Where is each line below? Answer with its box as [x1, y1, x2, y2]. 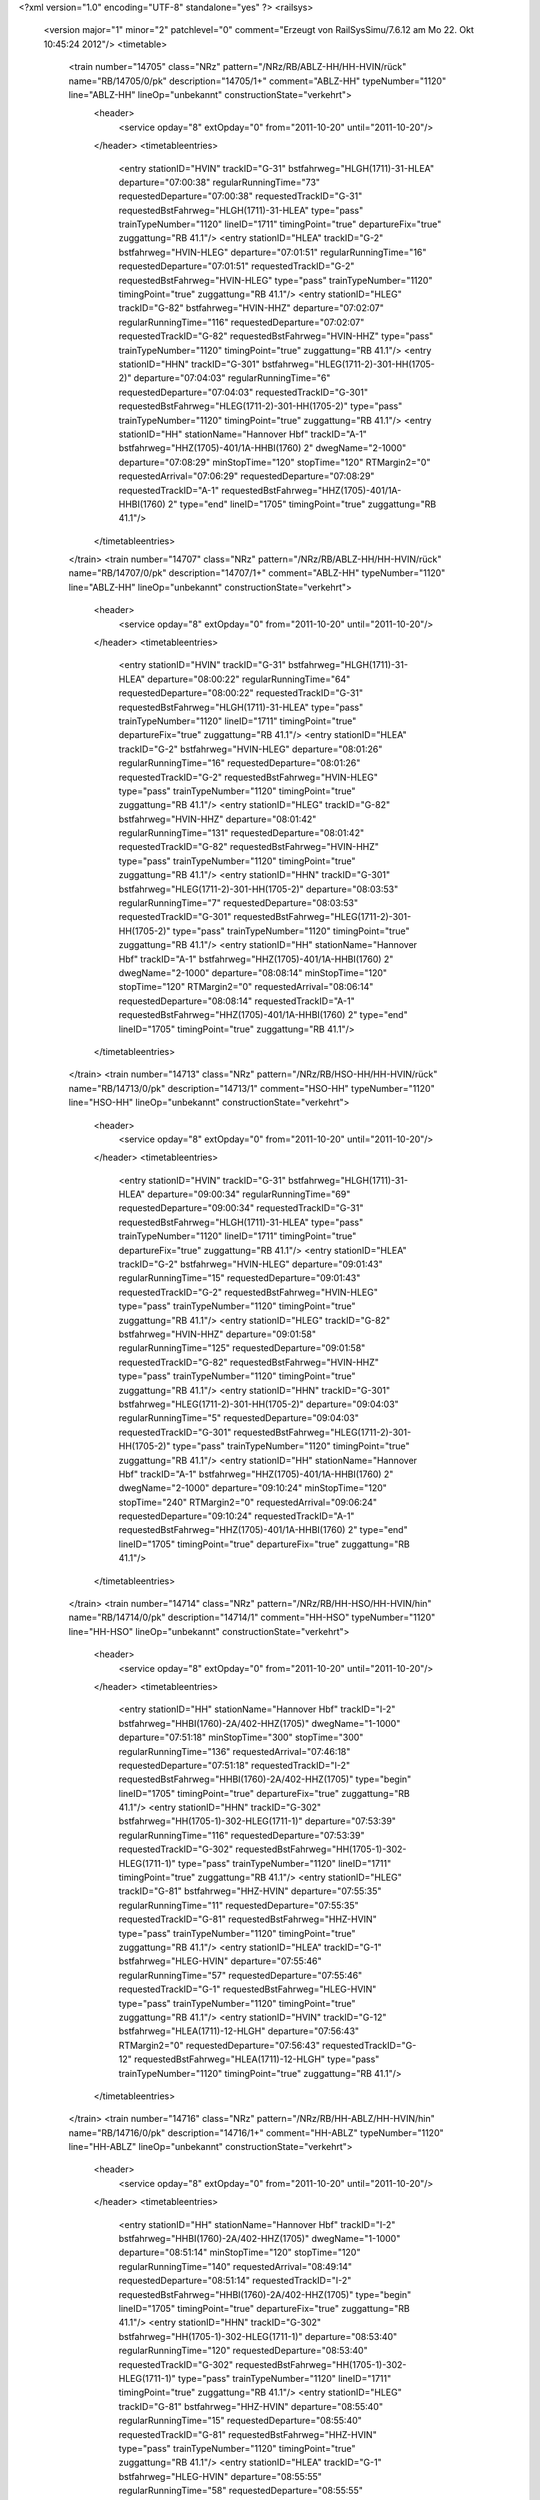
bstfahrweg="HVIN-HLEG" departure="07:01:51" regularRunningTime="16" [118, 246, 427, 258]
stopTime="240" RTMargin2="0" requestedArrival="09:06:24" [118, 1496, 377, 1508]
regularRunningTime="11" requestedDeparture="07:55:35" [118, 1899, 359, 1911]
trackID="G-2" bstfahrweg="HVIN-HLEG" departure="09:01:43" [118, 1258, 384, 1270]
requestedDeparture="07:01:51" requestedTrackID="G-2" [118, 260, 355, 272]
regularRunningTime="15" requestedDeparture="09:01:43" [118, 1272, 361, 1284]
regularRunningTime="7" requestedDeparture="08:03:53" [118, 897, 359, 909]
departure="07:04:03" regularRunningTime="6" [133, 372, 331, 384]
